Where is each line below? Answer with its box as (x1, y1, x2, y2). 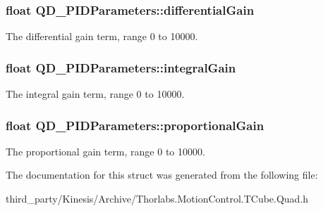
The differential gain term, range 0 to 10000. (6, 29, 198, 44)
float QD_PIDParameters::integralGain (6, 58, 236, 76)
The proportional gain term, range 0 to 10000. (6, 143, 205, 158)
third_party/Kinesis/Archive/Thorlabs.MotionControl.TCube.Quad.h (6, 191, 309, 206)
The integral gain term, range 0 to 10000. (6, 87, 185, 101)
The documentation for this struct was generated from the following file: (6, 167, 318, 182)
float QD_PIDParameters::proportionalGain (6, 116, 264, 134)
